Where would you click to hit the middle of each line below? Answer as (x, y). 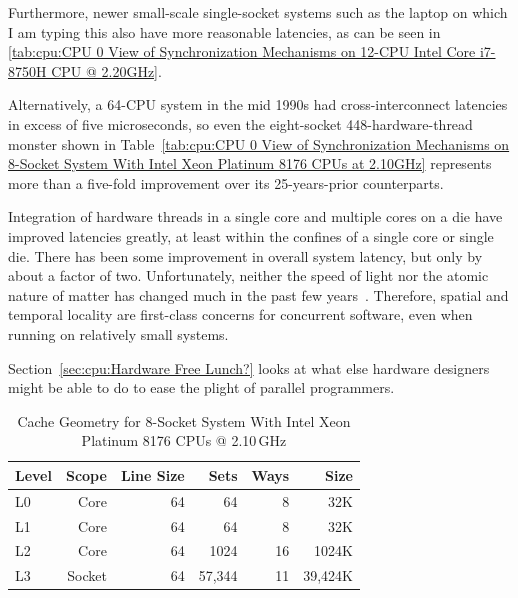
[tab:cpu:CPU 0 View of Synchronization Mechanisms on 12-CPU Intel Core (242, 51)
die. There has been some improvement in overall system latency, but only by (245, 255)
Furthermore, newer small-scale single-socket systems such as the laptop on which (258, 12)
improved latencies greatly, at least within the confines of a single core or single (251, 235)
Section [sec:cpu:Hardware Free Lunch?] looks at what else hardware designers (249, 367)
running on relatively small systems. (118, 333)
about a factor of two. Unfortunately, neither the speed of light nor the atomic (248, 275)
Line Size (152, 474)
